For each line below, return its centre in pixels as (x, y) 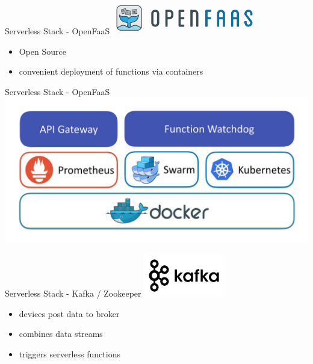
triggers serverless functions (70, 353)
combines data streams (61, 334)
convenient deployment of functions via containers (111, 71)
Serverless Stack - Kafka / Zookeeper (73, 293)
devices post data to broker (69, 313)
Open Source (43, 51)
